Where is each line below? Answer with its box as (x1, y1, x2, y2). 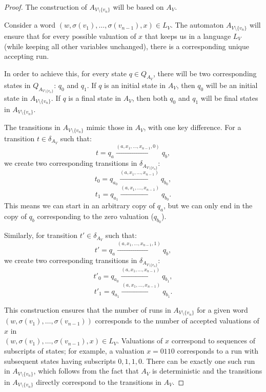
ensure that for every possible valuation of (4, 30, 136, 41)
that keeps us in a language (145, 30, 231, 41)
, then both (132, 93, 168, 103)
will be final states (200, 93, 258, 103)
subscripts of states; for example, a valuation (4, 345, 145, 356)
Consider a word (4, 19, 56, 30)
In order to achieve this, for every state (4, 68, 127, 78)
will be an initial (206, 79, 258, 90)
